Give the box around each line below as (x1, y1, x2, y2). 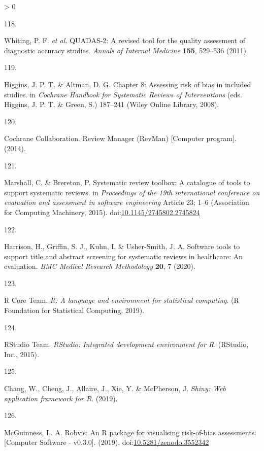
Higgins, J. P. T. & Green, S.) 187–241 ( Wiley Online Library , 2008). (4, 99, 219, 110)
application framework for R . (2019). (4, 393, 118, 403)
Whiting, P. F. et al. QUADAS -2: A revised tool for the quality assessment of (4, 35, 246, 46)
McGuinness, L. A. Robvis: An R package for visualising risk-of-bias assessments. (4, 427, 257, 437)
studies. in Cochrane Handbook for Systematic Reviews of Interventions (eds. (4, 89, 242, 99)
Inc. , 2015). (4, 349, 39, 359)
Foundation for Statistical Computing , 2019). (4, 305, 145, 316)
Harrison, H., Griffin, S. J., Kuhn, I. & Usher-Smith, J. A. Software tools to (4, 241, 240, 252)
